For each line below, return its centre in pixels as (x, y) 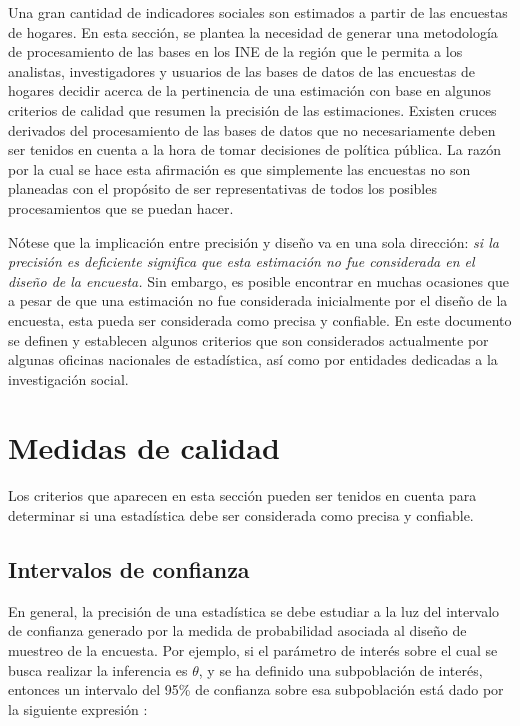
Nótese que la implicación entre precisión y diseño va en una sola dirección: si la (253, 241)
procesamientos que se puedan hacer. (121, 207)
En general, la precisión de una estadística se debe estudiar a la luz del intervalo (254, 610)
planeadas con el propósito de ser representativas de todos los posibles (222, 188)
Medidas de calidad (144, 447)
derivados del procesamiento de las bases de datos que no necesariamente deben (252, 129)
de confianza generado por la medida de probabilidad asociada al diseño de (237, 630)
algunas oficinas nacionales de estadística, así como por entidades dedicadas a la (253, 359)
